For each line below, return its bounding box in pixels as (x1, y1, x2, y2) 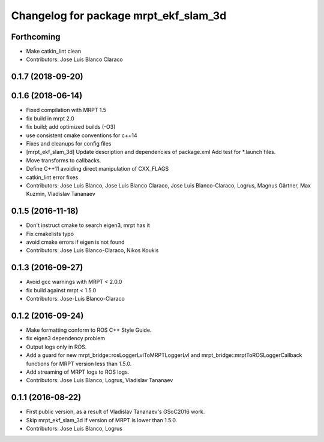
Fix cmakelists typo (26, 230, 74, 237)
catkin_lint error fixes (26, 174, 79, 181)
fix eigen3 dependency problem (26, 335, 105, 342)
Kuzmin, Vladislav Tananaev (26, 190, 95, 198)
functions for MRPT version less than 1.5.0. (26, 360, 132, 367)
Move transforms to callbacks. (26, 156, 101, 164)
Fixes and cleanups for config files (26, 140, 112, 147)
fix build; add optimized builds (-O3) (26, 123, 116, 131)
